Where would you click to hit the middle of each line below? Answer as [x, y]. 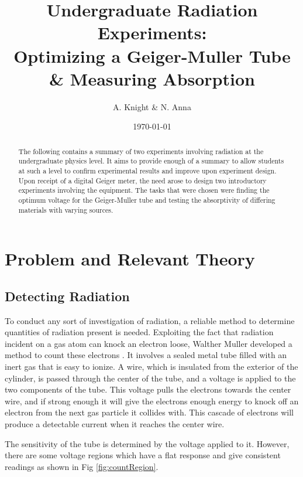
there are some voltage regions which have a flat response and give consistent [143, 455]
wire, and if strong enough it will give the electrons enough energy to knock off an [152, 401]
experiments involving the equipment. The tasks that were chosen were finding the [144, 190]
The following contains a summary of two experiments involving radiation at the [141, 151]
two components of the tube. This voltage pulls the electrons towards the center [148, 389]
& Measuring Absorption [152, 78]
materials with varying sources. [66, 209]
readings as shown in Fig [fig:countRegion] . [82, 466]
